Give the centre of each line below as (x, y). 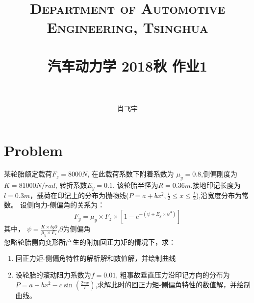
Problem (33, 150)
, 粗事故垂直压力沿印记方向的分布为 (173, 275)
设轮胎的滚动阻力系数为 (53, 275)
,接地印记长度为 (216, 185)
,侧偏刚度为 (219, 174)
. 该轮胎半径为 (135, 185)
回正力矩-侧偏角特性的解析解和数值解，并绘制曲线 (96, 258)
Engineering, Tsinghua (127, 27)
